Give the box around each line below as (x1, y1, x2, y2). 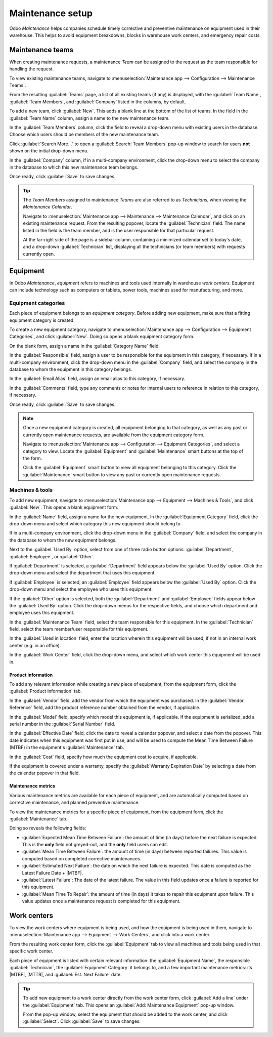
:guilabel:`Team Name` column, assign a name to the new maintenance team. (9, 115, 170, 121)
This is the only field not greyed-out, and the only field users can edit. (22, 842, 168, 848)
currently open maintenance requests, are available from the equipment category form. (23, 432, 205, 438)
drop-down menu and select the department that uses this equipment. (9, 570, 156, 576)
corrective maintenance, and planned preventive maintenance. (9, 800, 140, 806)
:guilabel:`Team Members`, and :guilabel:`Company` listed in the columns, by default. (9, 99, 187, 105)
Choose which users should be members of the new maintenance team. (9, 132, 159, 138)
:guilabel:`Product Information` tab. (9, 688, 82, 694)
